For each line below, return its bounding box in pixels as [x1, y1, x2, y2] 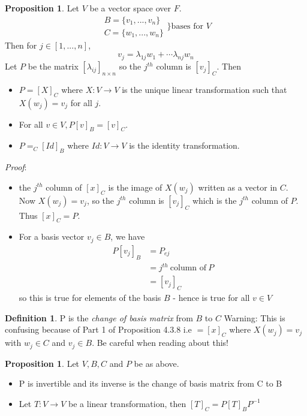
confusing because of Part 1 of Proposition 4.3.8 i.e [5, 323, 192, 336]
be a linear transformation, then [68, 397, 186, 409]
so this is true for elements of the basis [19, 291, 161, 304]
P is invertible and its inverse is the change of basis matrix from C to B [19, 377, 282, 390]
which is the [192, 194, 237, 206]
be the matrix [28, 60, 79, 73]
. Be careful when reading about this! [92, 336, 229, 349]
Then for [5, 38, 37, 51]
